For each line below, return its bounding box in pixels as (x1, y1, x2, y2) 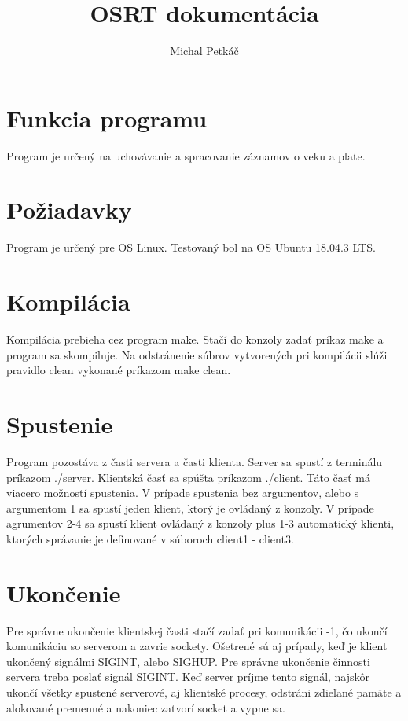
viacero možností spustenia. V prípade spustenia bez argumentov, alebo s (6, 484, 359, 501)
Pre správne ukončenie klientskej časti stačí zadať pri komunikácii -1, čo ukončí (6, 622, 388, 638)
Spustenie (6, 408, 113, 440)
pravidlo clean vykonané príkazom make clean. (6, 362, 231, 378)
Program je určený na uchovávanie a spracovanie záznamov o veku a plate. (6, 147, 366, 164)
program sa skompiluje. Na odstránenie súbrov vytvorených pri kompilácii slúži (6, 346, 388, 362)
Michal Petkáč (170, 42, 239, 59)
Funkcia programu (6, 101, 208, 134)
